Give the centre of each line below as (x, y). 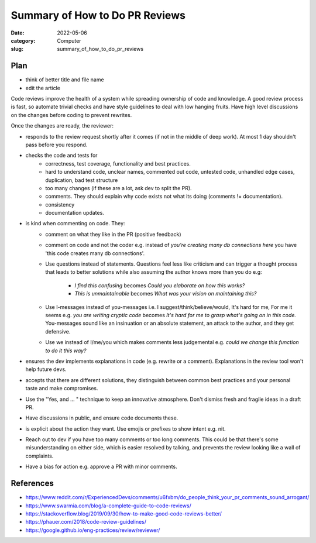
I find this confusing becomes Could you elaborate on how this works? (160, 285)
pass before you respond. (56, 145)
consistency (60, 204)
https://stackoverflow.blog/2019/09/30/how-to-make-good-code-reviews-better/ (123, 513)
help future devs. (46, 369)
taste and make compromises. (62, 389)
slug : (17, 49)
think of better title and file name (65, 80)
